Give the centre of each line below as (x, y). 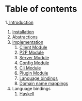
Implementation (28, 42)
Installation (23, 32)
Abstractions (25, 37)
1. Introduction (19, 22)
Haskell (27, 94)
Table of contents (41, 9)
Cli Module (30, 68)
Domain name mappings (44, 83)
